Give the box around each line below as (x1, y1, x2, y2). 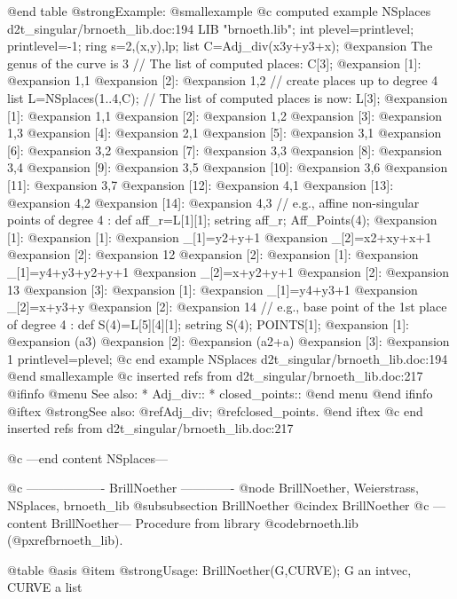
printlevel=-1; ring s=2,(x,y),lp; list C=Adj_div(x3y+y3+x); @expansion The (7, 36, 433, 55)
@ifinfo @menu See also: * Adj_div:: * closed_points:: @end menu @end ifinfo (7, 384, 433, 403)
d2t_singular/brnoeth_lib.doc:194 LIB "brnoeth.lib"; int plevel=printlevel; (7, 19, 414, 37)
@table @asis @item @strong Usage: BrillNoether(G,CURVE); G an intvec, (7, 560, 412, 579)
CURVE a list (7, 578, 83, 596)
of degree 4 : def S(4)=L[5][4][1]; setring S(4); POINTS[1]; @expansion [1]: (7, 314, 409, 333)
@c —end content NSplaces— (7, 448, 168, 467)
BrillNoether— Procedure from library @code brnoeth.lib (51, 513, 359, 532)
